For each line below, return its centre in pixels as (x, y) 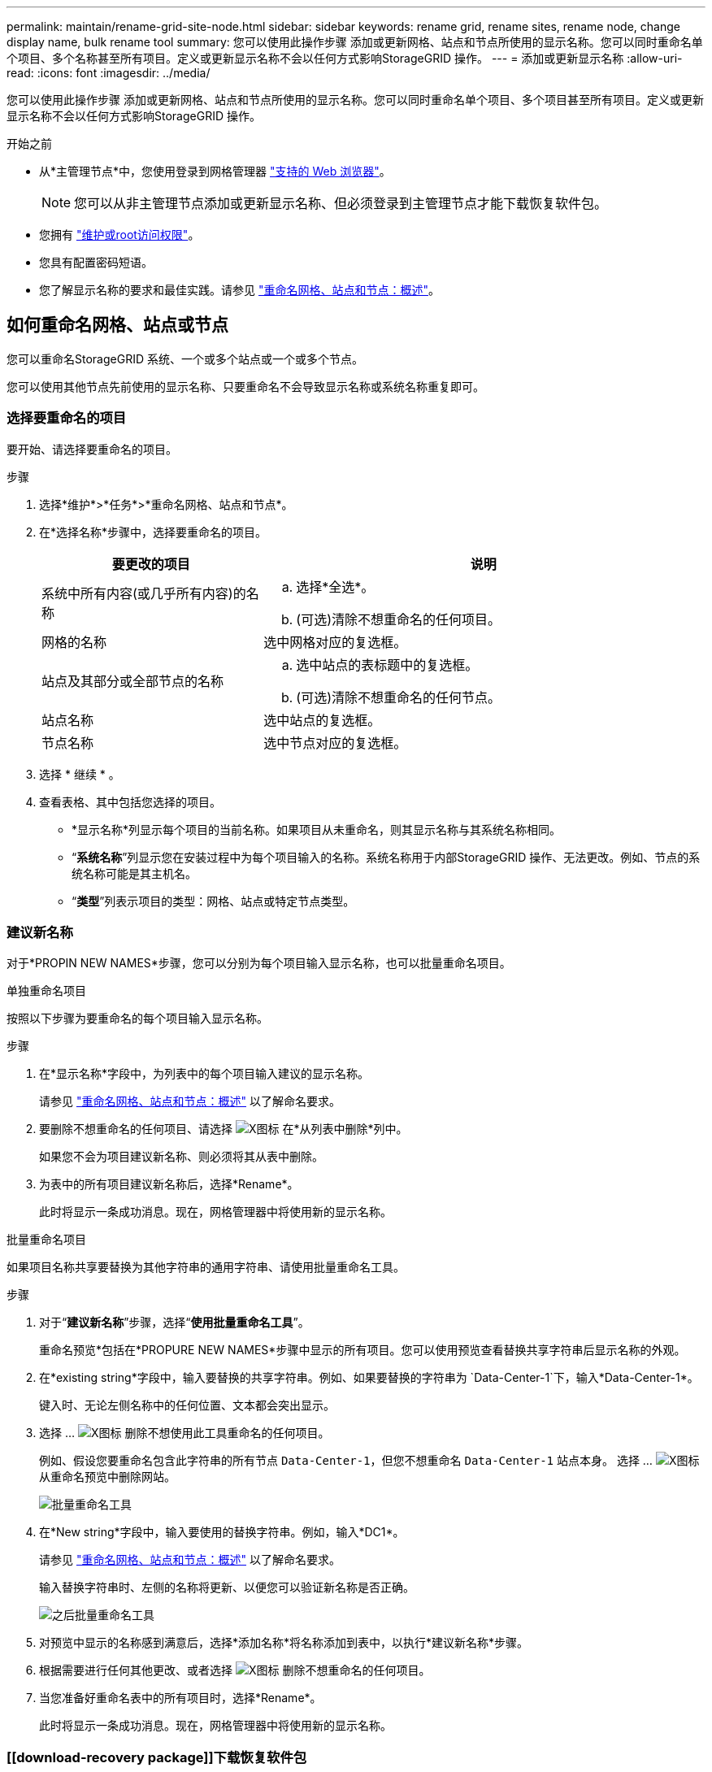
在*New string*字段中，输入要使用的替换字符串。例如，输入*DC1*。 (222, 1532)
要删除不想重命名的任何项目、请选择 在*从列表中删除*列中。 (224, 1129)
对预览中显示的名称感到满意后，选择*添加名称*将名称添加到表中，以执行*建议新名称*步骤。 (284, 1643)
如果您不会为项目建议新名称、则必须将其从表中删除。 (181, 1157)
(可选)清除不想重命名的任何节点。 (399, 697)
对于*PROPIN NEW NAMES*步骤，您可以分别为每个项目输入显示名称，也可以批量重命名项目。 (259, 963)
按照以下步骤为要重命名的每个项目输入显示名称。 (137, 1018)
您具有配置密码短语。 (96, 262)
